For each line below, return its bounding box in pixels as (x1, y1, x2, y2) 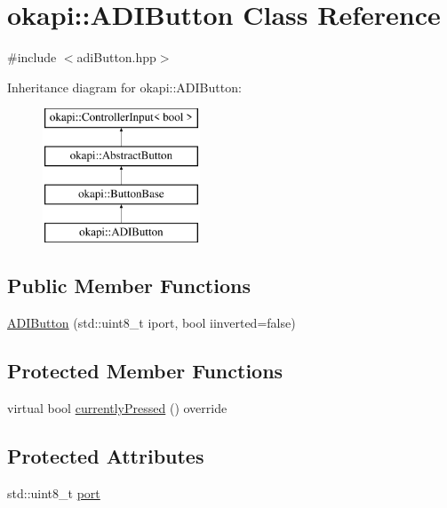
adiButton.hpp (76, 48, 156, 67)
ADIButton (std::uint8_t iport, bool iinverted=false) (7, 314, 296, 332)
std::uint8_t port (7, 483, 100, 502)
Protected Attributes (7, 442, 204, 470)
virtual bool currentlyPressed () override (7, 399, 227, 417)
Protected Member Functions (7, 357, 283, 385)
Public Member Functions (7, 272, 251, 299)
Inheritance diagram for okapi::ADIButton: (7, 77, 242, 96)
